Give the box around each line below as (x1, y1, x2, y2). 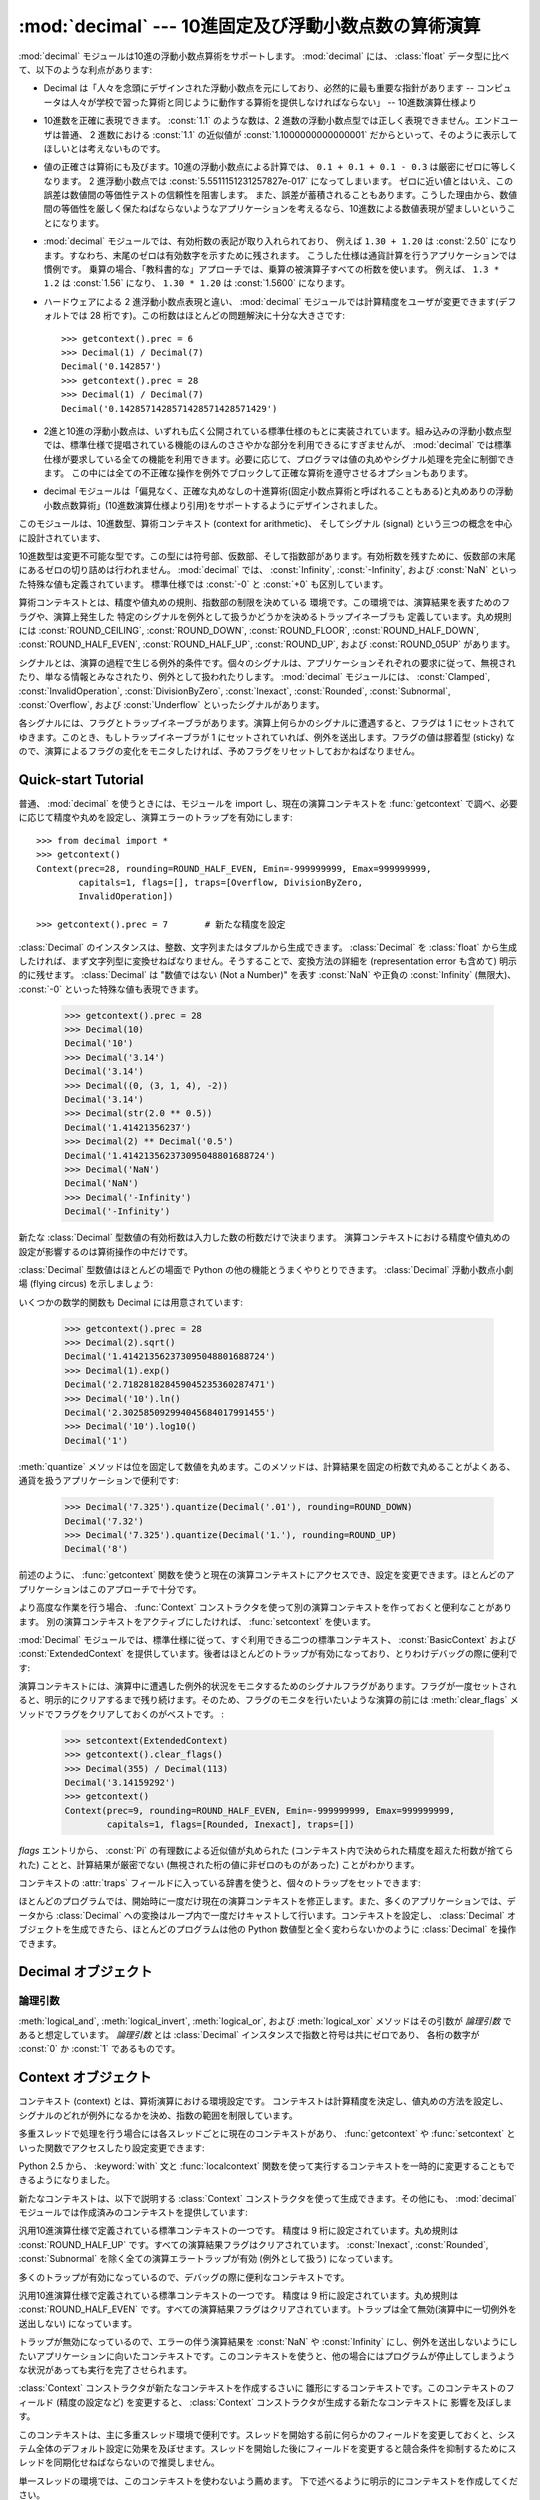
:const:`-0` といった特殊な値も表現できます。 (18, 983, 204, 995)
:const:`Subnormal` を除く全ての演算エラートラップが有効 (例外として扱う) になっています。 (18, 2253, 399, 2265)
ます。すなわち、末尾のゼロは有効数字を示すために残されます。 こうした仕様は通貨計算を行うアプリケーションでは (43, 249, 517, 261)
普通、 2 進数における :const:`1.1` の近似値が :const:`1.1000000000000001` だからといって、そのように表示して (60, 128, 518, 140)
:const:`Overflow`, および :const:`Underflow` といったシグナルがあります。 (18, 698, 325, 710)
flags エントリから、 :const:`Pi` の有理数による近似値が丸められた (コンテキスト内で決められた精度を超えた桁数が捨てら (18, 1845, 514, 1857)
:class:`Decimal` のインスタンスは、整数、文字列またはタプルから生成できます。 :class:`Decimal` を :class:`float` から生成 (18, 941, 518, 953)
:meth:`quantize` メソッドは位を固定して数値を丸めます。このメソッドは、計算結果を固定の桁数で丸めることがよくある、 (18, 1460, 516, 1472)
